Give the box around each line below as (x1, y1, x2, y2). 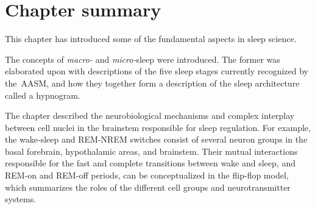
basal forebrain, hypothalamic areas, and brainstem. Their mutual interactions (5, 144, 298, 157)
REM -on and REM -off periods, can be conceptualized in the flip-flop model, (5, 169, 289, 182)
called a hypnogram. (5, 88, 80, 101)
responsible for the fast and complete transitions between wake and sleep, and (5, 157, 296, 169)
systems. (5, 193, 37, 205)
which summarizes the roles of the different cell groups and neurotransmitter (5, 180, 291, 193)
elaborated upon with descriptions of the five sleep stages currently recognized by (5, 65, 308, 77)
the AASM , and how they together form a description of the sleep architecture (5, 76, 300, 89)
